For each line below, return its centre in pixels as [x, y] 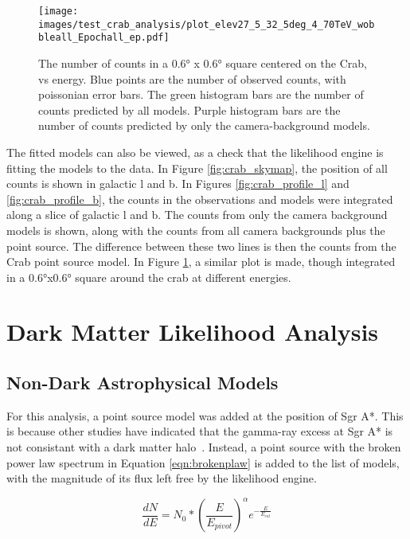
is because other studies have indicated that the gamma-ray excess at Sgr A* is [200, 431]
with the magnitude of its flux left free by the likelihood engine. [162, 478]
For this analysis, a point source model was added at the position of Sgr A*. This [205, 415]
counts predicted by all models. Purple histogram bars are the [189, 109]
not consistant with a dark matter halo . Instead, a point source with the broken [204, 447]
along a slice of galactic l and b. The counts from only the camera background [197, 215]
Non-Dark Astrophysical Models [143, 383]
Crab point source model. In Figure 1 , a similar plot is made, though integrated [201, 262]
